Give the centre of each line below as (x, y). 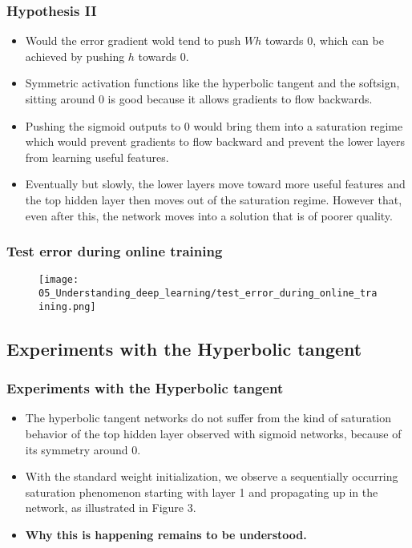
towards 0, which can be (325, 40)
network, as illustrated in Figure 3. (111, 508)
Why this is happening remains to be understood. (166, 534)
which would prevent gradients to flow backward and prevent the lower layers (215, 141)
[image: (59, 280)
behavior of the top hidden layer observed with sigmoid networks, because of (213, 433)
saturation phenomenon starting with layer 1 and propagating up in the (202, 492)
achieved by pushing (75, 56)
